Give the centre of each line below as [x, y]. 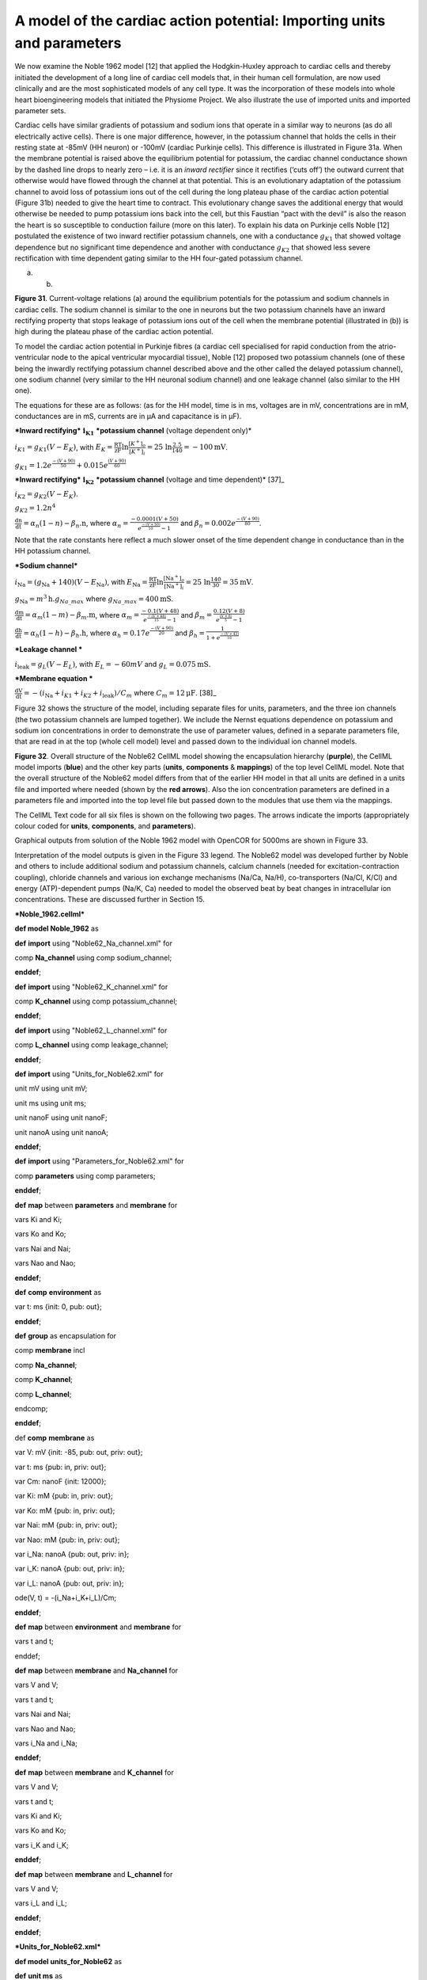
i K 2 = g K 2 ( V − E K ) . [46, 495]
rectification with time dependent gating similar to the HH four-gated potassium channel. [159, 258]
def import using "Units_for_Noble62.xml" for [89, 1074]
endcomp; [31, 1409]
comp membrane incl [50, 1350]
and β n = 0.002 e [208, 524]
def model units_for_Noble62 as [68, 1961]
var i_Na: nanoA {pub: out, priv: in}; [72, 1554]
